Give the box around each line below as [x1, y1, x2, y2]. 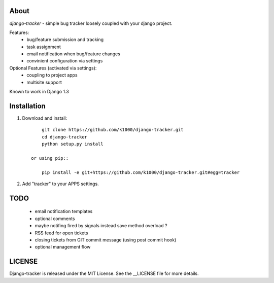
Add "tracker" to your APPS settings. [22, 181, 99, 187]
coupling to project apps [26, 72, 78, 78]
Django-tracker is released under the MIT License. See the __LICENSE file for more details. [9, 270, 199, 276]
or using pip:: [31, 155, 69, 161]
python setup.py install [41, 141, 104, 147]
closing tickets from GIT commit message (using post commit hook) [35, 237, 177, 243]
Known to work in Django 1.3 [9, 89, 70, 95]
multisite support [26, 79, 62, 85]
